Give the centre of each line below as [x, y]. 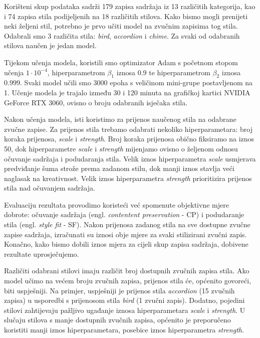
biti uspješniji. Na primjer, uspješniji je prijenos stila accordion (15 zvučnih [119, 290]
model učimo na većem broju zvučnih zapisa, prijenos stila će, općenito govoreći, [128, 281]
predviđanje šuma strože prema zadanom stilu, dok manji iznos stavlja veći [119, 168]
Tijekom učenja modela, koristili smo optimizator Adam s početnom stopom [121, 62]
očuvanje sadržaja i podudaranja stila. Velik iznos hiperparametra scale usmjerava [130, 158]
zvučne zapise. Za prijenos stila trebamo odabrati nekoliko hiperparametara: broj [128, 129]
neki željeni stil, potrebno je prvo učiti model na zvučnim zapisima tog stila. [121, 26]
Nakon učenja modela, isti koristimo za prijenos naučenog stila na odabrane [120, 119]
